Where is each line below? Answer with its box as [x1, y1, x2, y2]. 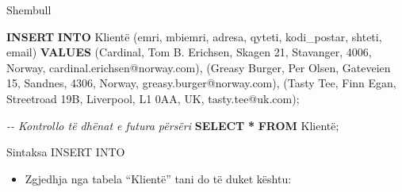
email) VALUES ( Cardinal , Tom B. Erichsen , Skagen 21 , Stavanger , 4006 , [6, 44, 372, 60]
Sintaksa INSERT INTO [6, 144, 125, 160]
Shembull [6, 2, 52, 17]
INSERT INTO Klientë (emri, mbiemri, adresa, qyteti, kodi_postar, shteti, [6, 28, 382, 44]
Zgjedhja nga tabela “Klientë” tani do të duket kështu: [25, 170, 292, 186]
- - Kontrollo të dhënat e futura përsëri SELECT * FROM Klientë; [6, 117, 339, 133]
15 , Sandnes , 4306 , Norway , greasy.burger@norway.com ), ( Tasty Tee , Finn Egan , [6, 75, 396, 91]
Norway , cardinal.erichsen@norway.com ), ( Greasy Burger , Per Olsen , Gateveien [6, 59, 391, 75]
